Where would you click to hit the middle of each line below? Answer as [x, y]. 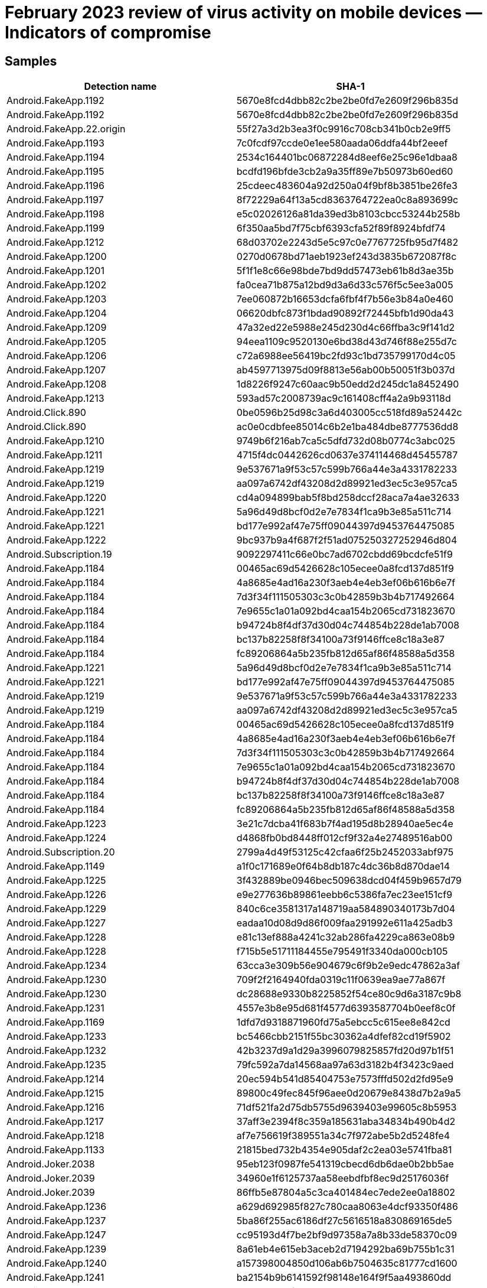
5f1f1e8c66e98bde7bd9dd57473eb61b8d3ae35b [345, 271]
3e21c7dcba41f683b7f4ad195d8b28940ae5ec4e [345, 824]
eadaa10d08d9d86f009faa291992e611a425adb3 [344, 923]
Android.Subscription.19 [59, 554]
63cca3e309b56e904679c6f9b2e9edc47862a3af [348, 966]
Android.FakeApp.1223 [56, 824]
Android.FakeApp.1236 [57, 1207]
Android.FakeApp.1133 [55, 1150]
